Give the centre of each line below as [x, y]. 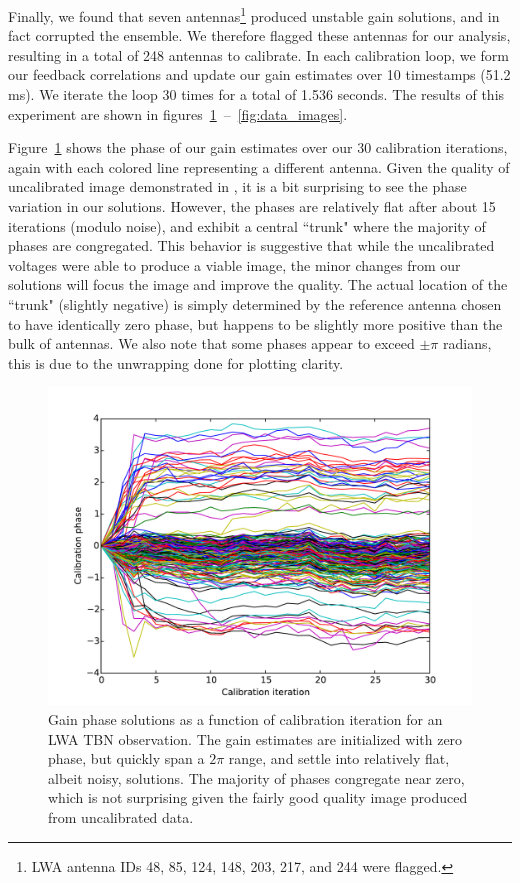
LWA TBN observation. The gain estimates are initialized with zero [255, 738]
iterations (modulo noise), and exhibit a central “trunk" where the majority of [247, 225]
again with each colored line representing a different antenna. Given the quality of [259, 166]
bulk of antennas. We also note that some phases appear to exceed [211, 343]
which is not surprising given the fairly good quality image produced [258, 797]
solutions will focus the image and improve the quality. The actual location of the [258, 284]
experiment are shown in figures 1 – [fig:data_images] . [178, 113]
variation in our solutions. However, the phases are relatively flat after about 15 [252, 206]
